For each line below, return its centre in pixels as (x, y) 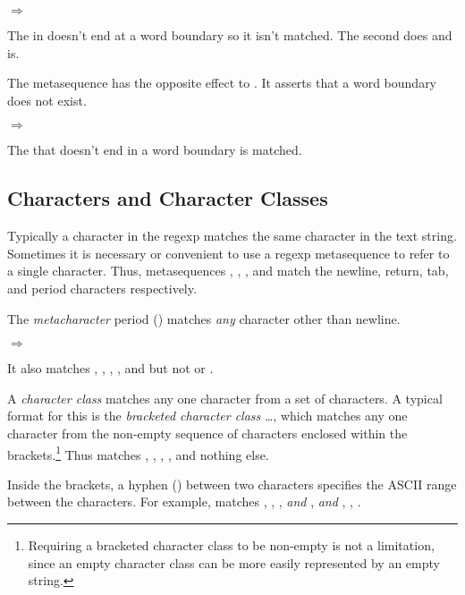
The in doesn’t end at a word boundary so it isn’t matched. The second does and (230, 35)
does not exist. (47, 100)
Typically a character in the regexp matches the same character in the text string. (232, 236)
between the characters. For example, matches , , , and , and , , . (184, 501)
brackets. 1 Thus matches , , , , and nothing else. (138, 453)
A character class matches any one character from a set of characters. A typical (225, 398)
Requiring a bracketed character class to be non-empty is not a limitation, (231, 544)
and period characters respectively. (102, 288)
